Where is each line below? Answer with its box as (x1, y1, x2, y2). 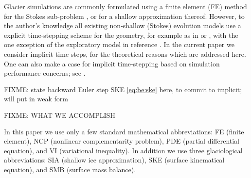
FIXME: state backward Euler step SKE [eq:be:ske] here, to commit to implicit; (4, 84, 242, 94)
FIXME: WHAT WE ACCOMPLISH (4, 110, 115, 120)
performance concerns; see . (4, 68, 86, 78)
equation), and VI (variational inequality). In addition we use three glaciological (4, 145, 243, 155)
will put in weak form (4, 94, 68, 104)
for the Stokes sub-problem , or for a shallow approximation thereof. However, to (4, 11, 245, 21)
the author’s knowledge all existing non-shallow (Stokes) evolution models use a (4, 20, 241, 31)
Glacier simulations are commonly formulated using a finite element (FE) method (4, 1, 247, 11)
